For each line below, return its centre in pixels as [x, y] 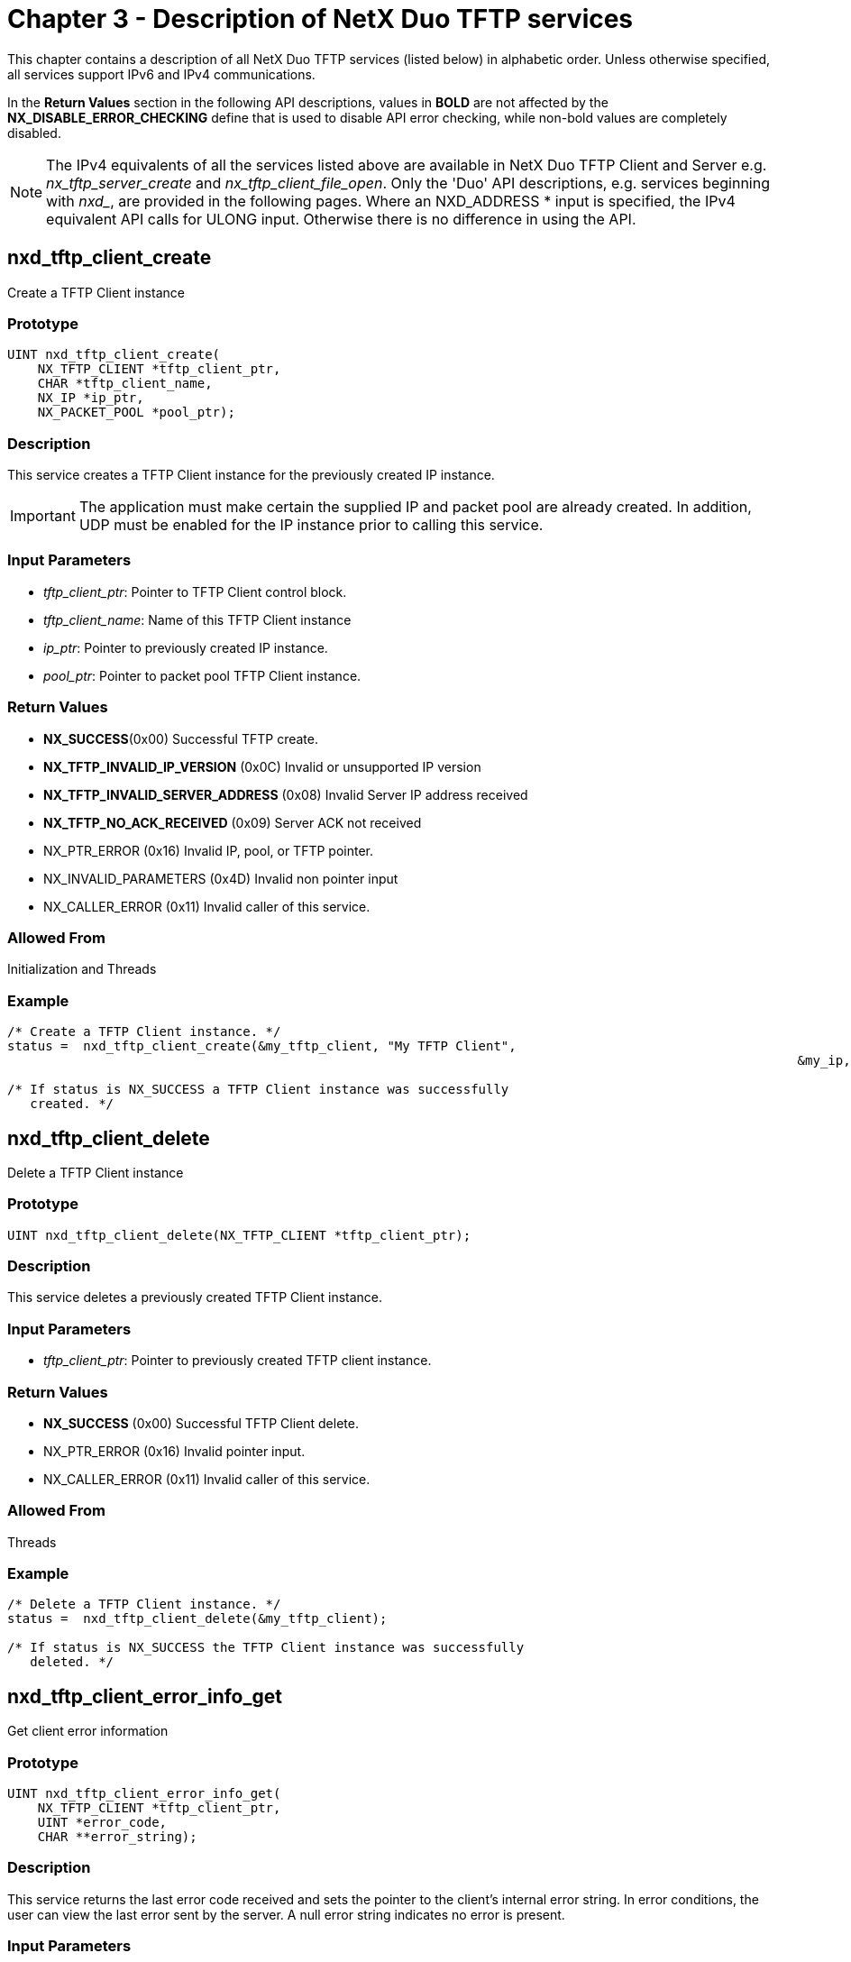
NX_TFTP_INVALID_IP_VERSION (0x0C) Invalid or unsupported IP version [262, 766]
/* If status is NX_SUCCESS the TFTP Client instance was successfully [266, 1648]
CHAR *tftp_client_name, [125, 384]
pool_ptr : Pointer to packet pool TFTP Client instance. [202, 675]
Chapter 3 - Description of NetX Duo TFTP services [320, 19]
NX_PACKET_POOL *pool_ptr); [136, 413]
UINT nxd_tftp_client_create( [114, 355]
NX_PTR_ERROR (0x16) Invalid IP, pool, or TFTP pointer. [208, 850]
